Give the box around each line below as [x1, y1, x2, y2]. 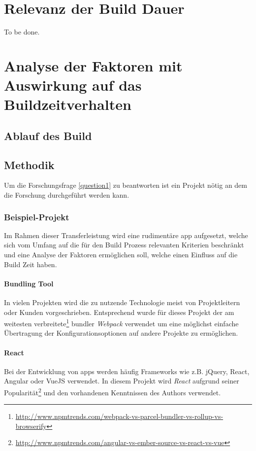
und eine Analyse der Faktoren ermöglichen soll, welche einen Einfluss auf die [4, 249, 238, 260]
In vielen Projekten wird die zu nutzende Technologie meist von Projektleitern [4, 297, 240, 308]
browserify [15, 420, 47, 431]
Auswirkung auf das [4, 75, 142, 95]
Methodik [4, 157, 55, 172]
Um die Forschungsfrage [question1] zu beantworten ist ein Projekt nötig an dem [4, 180, 247, 190]
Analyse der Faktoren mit [4, 55, 183, 75]
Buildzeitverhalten [4, 94, 131, 114]
